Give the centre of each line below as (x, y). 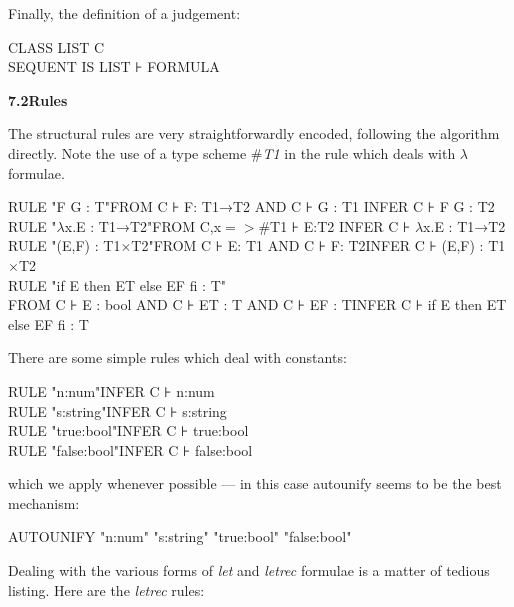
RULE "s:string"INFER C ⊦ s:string (117, 410)
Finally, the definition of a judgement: (124, 13)
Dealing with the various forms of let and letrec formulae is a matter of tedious (249, 570)
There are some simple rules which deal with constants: (177, 357)
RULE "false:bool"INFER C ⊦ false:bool (130, 449)
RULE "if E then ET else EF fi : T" (117, 284)
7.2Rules (38, 99)
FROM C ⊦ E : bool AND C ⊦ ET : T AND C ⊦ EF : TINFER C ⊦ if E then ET (257, 304)
